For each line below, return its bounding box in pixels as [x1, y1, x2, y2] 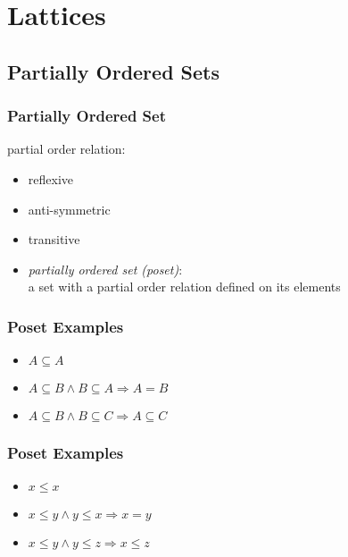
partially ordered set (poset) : [28, 259, 183, 278]
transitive [28, 230, 80, 249]
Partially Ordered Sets [7, 57, 220, 85]
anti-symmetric [28, 199, 111, 218]
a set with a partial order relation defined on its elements [28, 277, 341, 296]
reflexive [28, 169, 74, 188]
